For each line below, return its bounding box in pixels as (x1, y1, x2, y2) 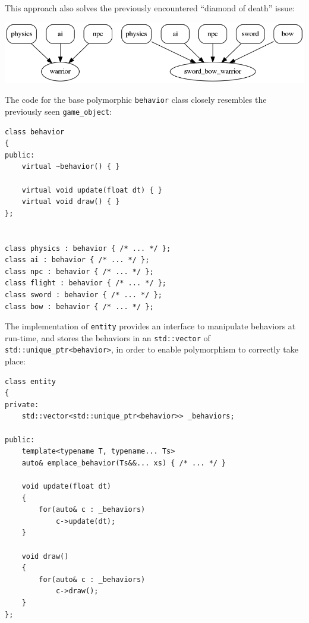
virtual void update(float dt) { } (21, 185, 162, 194)
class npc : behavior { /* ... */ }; (5, 267, 154, 276)
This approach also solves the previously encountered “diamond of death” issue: (5, 2, 295, 14)
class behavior (5, 127, 65, 136)
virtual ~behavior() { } (21, 162, 120, 171)
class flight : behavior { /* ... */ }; (5, 279, 167, 288)
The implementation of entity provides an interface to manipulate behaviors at (5, 320, 296, 332)
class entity (5, 377, 56, 386)
